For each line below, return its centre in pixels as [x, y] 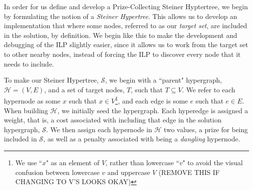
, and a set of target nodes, [84, 89]
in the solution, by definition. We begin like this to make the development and [121, 35]
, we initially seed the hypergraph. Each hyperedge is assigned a [153, 110]
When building [26, 110]
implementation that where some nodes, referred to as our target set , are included [126, 26]
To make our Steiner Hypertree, [51, 80]
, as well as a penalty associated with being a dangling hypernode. [142, 139]
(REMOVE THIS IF [189, 172]
